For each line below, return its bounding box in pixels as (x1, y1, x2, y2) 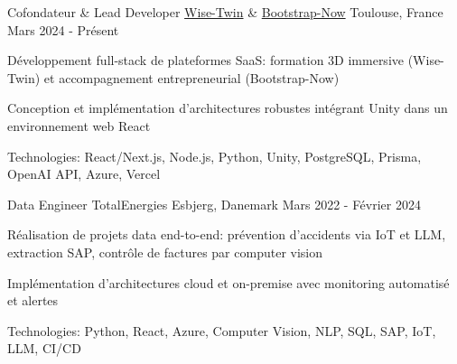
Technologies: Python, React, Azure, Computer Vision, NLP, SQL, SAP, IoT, (7, 321, 436, 340)
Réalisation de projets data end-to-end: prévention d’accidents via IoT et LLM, (7, 225, 446, 244)
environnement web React (7, 116, 151, 135)
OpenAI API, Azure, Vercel (7, 164, 161, 183)
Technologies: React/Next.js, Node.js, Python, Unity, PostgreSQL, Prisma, (7, 146, 422, 165)
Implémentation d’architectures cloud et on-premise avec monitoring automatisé (7, 273, 450, 292)
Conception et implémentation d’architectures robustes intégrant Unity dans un (7, 98, 448, 117)
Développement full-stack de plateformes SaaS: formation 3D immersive (7, 51, 404, 70)
